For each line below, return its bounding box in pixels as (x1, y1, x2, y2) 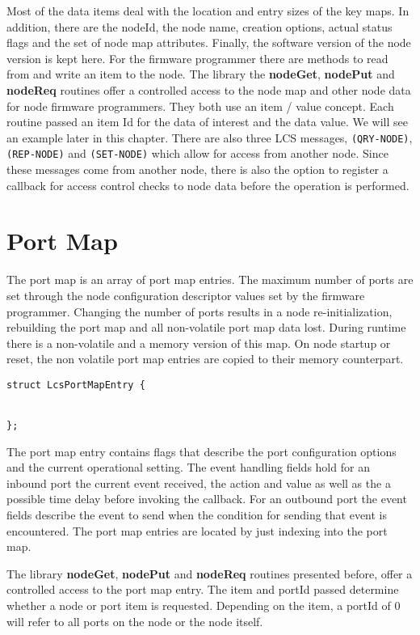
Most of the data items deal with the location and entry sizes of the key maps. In (6, 2, 409, 19)
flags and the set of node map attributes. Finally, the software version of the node (6, 34, 411, 51)
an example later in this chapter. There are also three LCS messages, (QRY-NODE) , (6, 129, 413, 146)
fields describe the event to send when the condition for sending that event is (6, 506, 388, 523)
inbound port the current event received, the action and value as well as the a (6, 474, 391, 491)
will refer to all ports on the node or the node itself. (6, 612, 263, 629)
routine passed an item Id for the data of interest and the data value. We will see (6, 113, 409, 130)
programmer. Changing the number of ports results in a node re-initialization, (6, 303, 393, 320)
